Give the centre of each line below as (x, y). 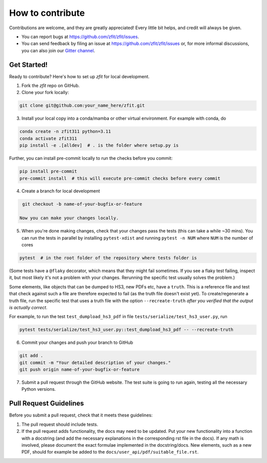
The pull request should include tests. (60, 424)
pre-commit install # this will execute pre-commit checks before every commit (120, 178)
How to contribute (47, 13)
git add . (31, 356)
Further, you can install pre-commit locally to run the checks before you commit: (91, 158)
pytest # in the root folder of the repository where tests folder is (108, 258)
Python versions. (39, 389)
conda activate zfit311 (48, 138)
